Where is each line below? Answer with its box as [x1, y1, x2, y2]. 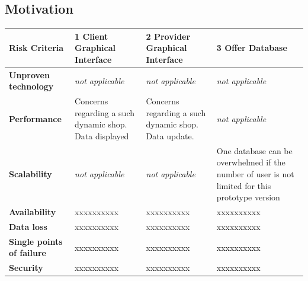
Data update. [146, 129, 194, 142]
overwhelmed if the [216, 156, 285, 168]
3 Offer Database [216, 41, 287, 54]
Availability [9, 206, 56, 218]
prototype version [216, 191, 280, 203]
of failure [9, 247, 46, 259]
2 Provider [146, 30, 191, 42]
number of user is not [216, 167, 294, 180]
